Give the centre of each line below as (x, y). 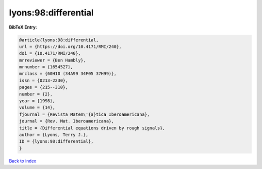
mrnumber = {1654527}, (46, 67)
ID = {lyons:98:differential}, (57, 141)
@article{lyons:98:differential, (59, 40)
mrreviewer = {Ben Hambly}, (52, 60)
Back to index (23, 161)
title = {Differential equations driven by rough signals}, (92, 128)
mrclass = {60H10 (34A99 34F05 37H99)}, (68, 74)
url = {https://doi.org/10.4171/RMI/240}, (70, 46)
